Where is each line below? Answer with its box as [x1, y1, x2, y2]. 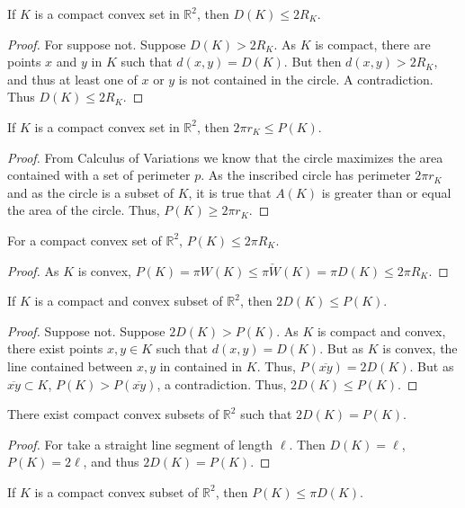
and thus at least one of [7, 69, 138, 88]
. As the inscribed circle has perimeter [201, 165, 411, 184]
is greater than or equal [321, 183, 452, 201]
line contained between [7, 356, 133, 375]
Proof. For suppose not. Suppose [7, 34, 186, 53]
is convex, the [382, 339, 458, 358]
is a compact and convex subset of [34, 291, 223, 310]
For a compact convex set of [7, 230, 162, 249]
